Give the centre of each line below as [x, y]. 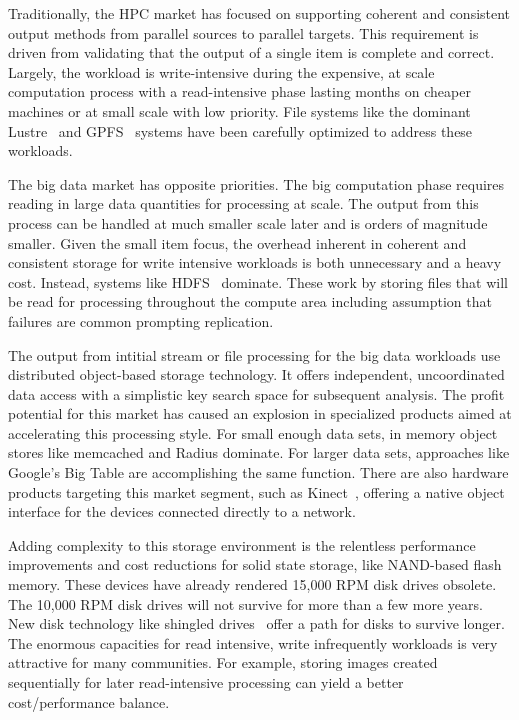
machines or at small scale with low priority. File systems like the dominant [239, 110]
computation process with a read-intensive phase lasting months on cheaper [239, 91]
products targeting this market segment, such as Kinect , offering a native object [256, 491]
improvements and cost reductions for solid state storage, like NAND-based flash [255, 564]
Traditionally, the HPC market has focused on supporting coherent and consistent [259, 13]
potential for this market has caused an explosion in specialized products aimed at [260, 413]
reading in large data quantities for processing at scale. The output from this [243, 203]
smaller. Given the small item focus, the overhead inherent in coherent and [237, 242]
